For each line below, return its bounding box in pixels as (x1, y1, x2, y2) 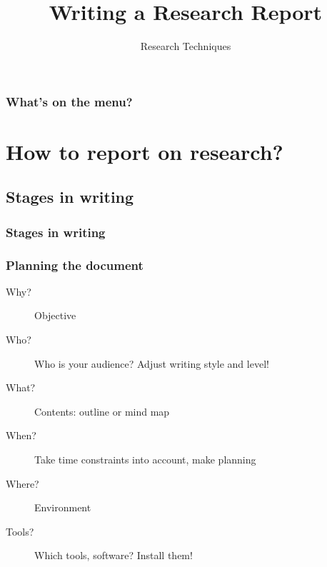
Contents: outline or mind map (34, 403, 170, 418)
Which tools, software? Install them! (34, 548, 193, 563)
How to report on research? (6, 136, 283, 166)
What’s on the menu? (6, 92, 133, 110)
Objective (34, 308, 76, 323)
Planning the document (6, 256, 144, 274)
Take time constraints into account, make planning (34, 452, 256, 467)
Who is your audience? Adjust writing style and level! (34, 356, 269, 371)
